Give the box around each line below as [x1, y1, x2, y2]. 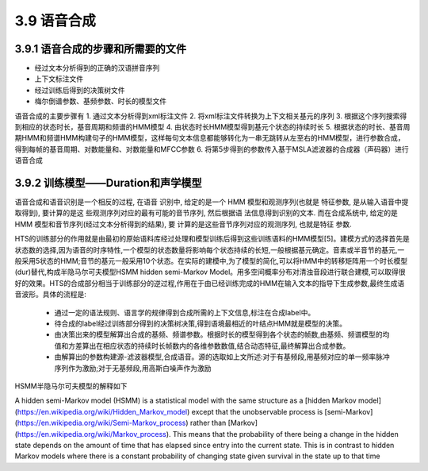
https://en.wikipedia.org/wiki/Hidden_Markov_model [17, 407, 188, 416]
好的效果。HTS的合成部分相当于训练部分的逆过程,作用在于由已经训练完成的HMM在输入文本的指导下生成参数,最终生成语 [14, 278, 405, 288]
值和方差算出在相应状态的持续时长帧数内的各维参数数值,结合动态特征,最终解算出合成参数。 [54, 341, 350, 350]
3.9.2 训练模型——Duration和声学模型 [14, 176, 202, 190]
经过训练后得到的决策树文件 [34, 85, 125, 95]
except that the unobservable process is [191, 407, 323, 416]
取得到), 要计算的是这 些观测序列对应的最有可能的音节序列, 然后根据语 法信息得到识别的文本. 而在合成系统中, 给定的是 [14, 208, 398, 218]
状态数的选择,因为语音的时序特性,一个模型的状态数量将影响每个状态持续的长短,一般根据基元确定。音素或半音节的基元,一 [14, 245, 405, 254]
